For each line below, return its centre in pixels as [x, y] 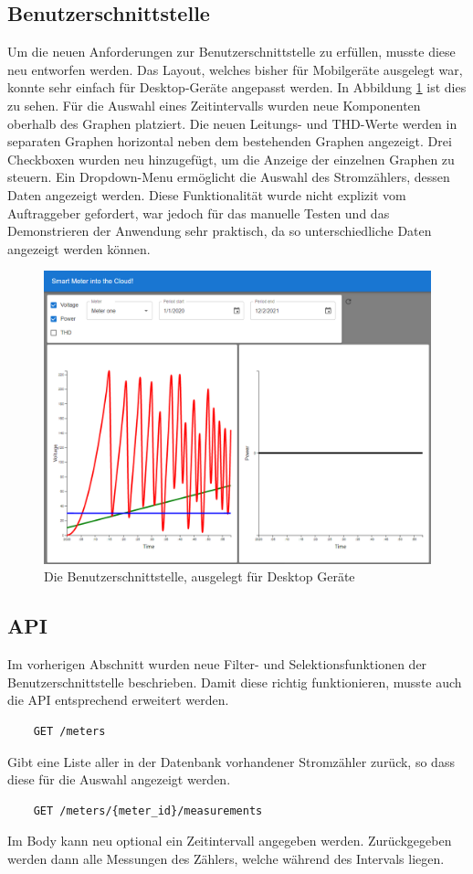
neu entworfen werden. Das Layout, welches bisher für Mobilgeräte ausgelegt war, [235, 69]
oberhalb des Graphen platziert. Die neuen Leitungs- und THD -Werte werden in [232, 123]
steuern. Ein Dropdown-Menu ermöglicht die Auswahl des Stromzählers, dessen [229, 177]
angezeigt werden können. [79, 248]
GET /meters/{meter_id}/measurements [148, 810]
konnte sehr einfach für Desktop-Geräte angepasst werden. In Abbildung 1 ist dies [237, 87]
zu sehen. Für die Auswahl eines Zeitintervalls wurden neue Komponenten [214, 105]
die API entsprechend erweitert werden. [118, 700]
